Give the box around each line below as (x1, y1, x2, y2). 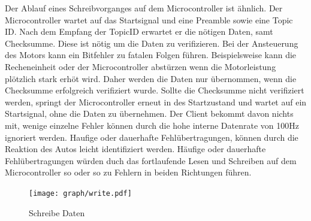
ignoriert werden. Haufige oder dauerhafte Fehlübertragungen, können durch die (5, 131, 298, 143)
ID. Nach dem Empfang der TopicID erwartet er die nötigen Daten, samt (5, 25, 273, 38)
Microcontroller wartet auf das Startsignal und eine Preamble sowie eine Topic (5, 13, 293, 26)
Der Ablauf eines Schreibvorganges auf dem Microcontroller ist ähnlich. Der (5, 2, 283, 14)
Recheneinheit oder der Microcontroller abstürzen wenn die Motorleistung (5, 60, 276, 72)
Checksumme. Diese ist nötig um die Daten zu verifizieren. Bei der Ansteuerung (5, 37, 298, 49)
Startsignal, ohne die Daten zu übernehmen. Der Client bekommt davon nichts (5, 107, 294, 120)
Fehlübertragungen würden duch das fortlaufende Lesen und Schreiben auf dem (5, 154, 297, 166)
